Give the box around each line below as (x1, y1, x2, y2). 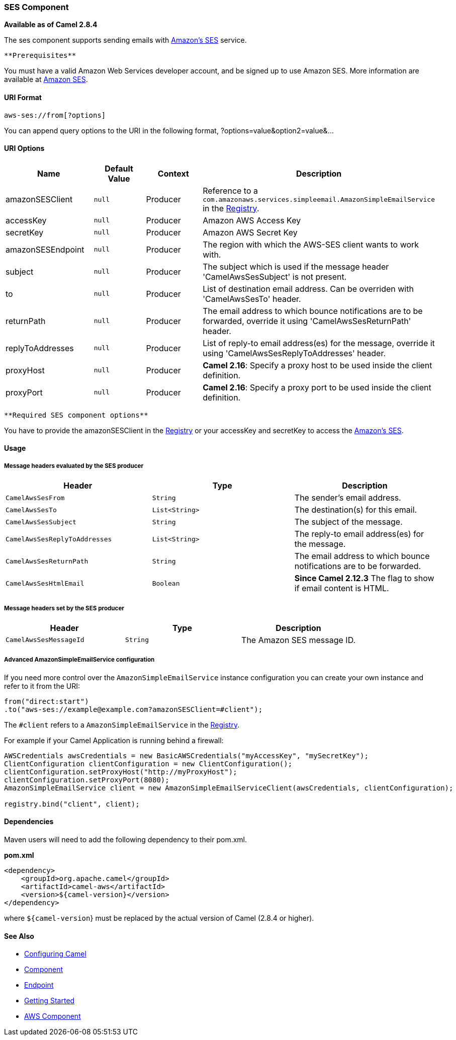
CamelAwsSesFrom (6, 494, 65, 502)
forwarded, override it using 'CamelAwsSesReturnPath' (203, 315, 411, 326)
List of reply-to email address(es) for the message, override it (203, 338, 435, 348)
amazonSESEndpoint (6, 244, 84, 255)
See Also (4, 931, 34, 940)
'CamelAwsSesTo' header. (203, 293, 301, 304)
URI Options (4, 144, 45, 153)
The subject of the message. (294, 517, 403, 527)
